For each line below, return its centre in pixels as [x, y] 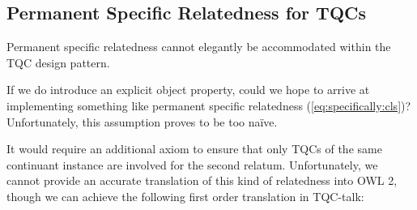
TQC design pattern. [58, 62]
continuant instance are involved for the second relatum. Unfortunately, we [192, 164]
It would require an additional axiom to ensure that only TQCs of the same [194, 149]
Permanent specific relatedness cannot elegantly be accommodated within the [199, 47]
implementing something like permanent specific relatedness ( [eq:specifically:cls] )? [209, 105]
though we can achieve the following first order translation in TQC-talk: [185, 196]
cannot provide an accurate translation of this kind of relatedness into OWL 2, [202, 180]
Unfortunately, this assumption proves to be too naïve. [142, 121]
